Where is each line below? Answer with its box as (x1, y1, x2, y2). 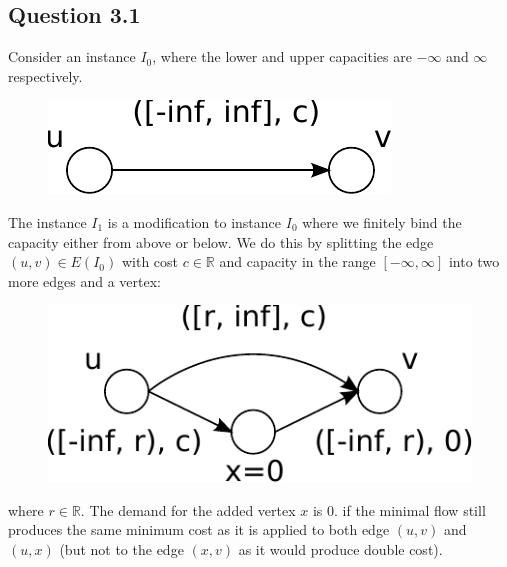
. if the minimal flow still (334, 499, 486, 520)
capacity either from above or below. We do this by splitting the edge (8, 231, 434, 252)
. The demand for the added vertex (80, 499, 296, 520)
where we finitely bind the (302, 211, 462, 232)
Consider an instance (8, 46, 136, 67)
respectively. (8, 65, 83, 86)
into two (448, 251, 500, 272)
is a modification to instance (107, 211, 282, 232)
